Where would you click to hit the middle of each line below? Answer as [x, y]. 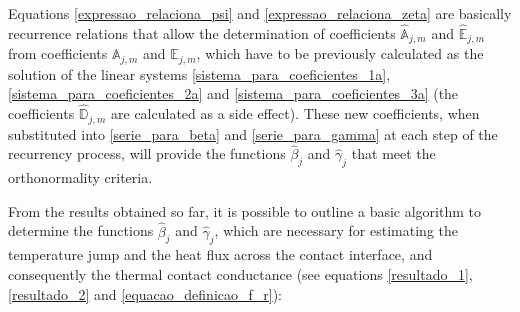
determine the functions [81, 230]
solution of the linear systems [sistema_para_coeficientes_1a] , [199, 73]
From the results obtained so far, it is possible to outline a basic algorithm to [245, 210]
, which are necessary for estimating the [336, 230]
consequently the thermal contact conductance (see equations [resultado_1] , [240, 273]
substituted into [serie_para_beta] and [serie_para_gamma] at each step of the [253, 133]
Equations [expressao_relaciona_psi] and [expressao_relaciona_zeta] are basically [260, 13]
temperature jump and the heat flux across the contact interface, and [220, 254]
